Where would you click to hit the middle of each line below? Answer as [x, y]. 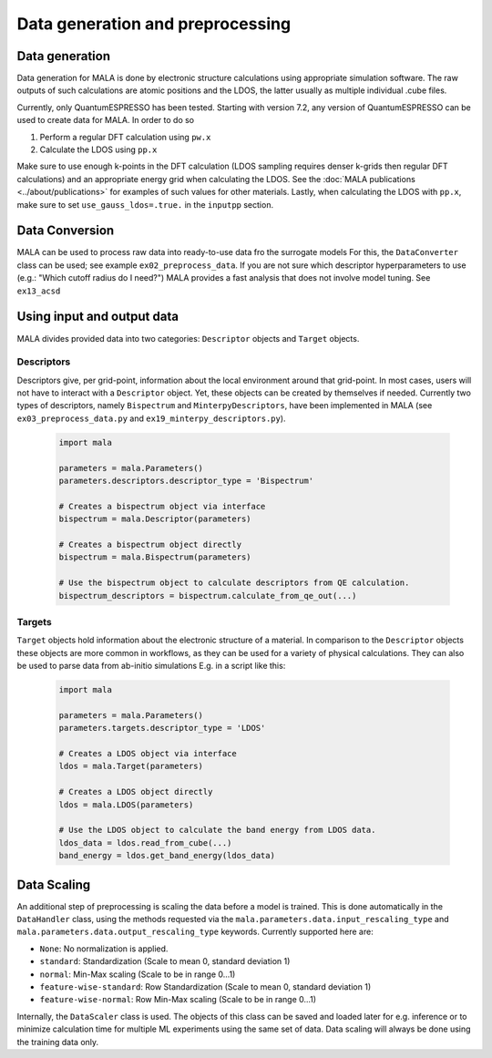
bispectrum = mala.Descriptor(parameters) [155, 519]
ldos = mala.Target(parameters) [131, 766]
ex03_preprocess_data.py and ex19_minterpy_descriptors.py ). [151, 418]
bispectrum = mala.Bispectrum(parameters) [155, 557]
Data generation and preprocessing [154, 24]
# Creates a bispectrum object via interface [162, 506]
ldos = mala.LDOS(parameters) [126, 805]
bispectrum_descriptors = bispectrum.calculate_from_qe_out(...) [208, 596]
